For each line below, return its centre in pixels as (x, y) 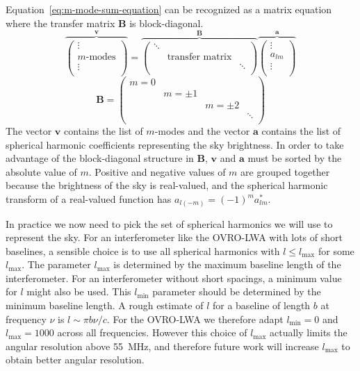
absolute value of (41, 171)
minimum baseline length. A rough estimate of (105, 305)
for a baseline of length (261, 305)
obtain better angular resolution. (75, 360)
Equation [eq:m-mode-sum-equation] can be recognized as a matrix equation (169, 9)
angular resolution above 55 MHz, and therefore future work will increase (162, 346)
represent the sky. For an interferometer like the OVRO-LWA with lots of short (174, 237)
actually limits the (309, 332)
